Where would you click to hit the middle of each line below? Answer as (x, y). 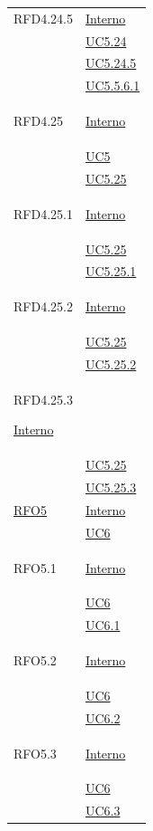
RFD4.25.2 (43, 306)
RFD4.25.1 (43, 213)
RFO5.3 (35, 753)
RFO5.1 (35, 567)
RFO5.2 (35, 660)
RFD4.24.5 (43, 18)
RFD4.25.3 (43, 399)
